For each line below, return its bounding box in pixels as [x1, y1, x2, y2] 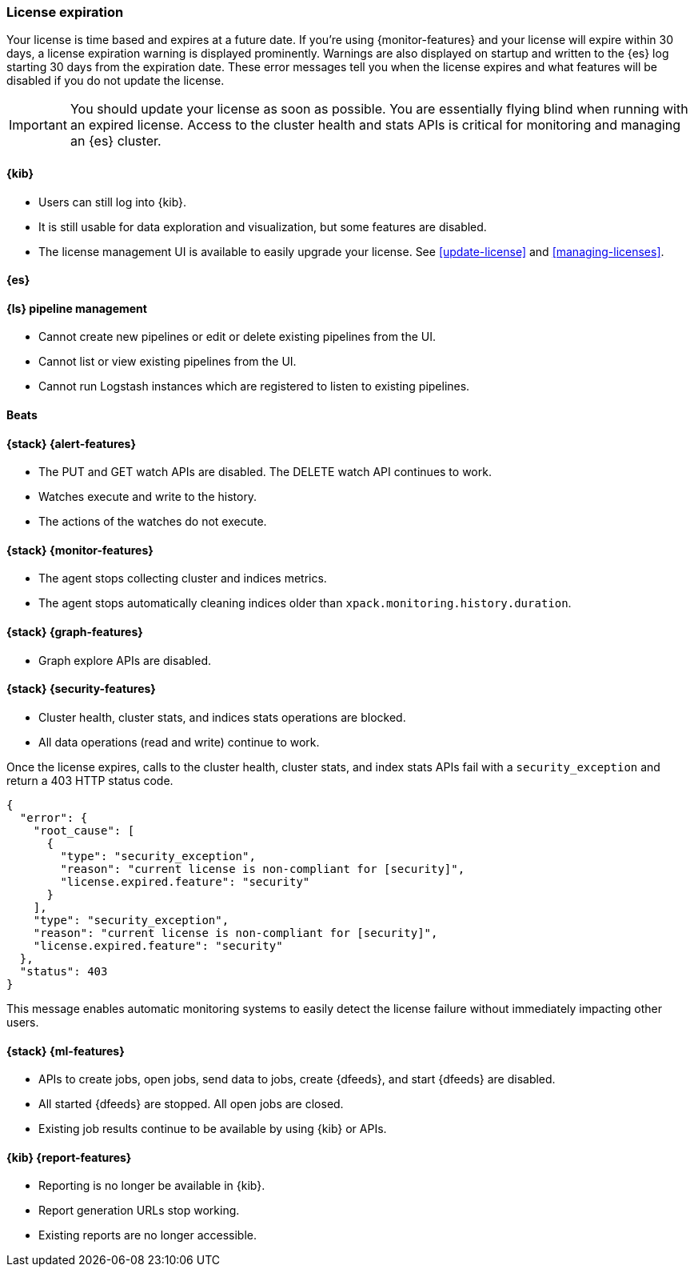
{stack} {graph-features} [6, 625, 143, 639]
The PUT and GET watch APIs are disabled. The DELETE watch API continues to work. [38, 465, 492, 479]
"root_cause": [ [33, 823, 135, 837]
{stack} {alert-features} [6, 436, 137, 450]
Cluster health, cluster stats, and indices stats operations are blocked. [38, 710, 406, 724]
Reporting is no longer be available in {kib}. [38, 1179, 265, 1193]
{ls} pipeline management [6, 301, 147, 315]
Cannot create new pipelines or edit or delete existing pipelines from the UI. [38, 330, 437, 344]
